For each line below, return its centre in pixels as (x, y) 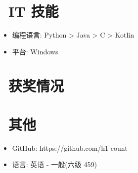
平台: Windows (35, 51)
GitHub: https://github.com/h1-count (70, 148)
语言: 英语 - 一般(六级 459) (54, 164)
